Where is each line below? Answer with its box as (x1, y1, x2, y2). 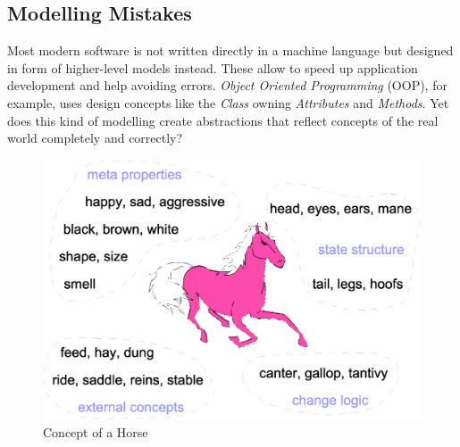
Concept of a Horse (43, 423, 148, 442)
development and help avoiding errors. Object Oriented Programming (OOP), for (7, 76, 447, 95)
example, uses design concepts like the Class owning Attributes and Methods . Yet (7, 93, 449, 112)
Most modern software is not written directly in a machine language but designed (7, 41, 454, 60)
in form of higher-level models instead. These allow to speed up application (7, 58, 418, 77)
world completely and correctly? (7, 128, 183, 147)
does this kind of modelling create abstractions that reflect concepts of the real (7, 111, 439, 129)
